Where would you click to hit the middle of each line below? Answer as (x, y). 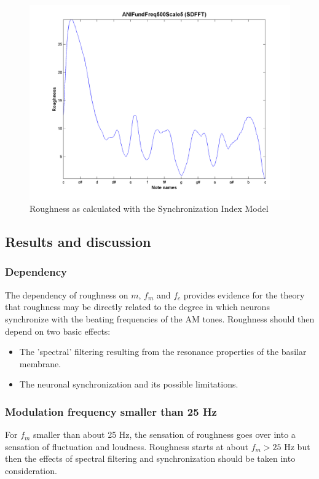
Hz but (297, 446)
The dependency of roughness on (67, 294)
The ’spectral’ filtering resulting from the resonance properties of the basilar (163, 352)
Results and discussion (78, 242)
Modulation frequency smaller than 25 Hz (111, 411)
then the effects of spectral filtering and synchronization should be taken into (150, 458)
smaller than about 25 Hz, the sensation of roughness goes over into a (164, 434)
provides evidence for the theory (244, 294)
